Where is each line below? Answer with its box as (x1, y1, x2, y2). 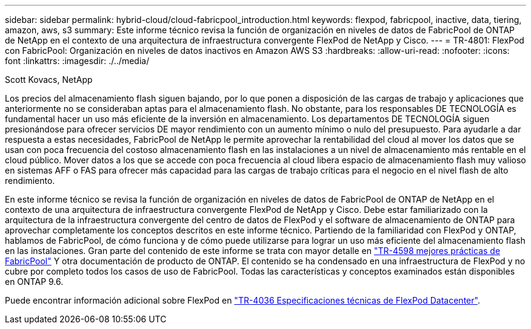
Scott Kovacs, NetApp (5, 74, 93, 85)
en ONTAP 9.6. (5, 276, 64, 287)
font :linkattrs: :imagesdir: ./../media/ (5, 56, 150, 66)
